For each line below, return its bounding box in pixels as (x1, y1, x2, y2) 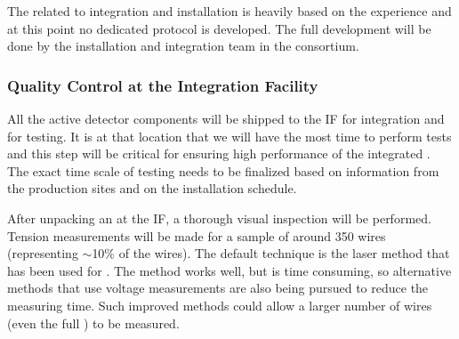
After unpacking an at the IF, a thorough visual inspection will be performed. (7, 208, 431, 227)
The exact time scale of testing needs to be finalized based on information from (7, 161, 439, 180)
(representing (7, 244, 78, 262)
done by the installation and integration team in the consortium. (7, 36, 359, 55)
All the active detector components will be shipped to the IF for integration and (7, 109, 445, 127)
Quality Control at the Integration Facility (7, 74, 318, 96)
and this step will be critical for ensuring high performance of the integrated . (7, 144, 431, 163)
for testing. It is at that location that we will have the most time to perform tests (7, 126, 452, 145)
